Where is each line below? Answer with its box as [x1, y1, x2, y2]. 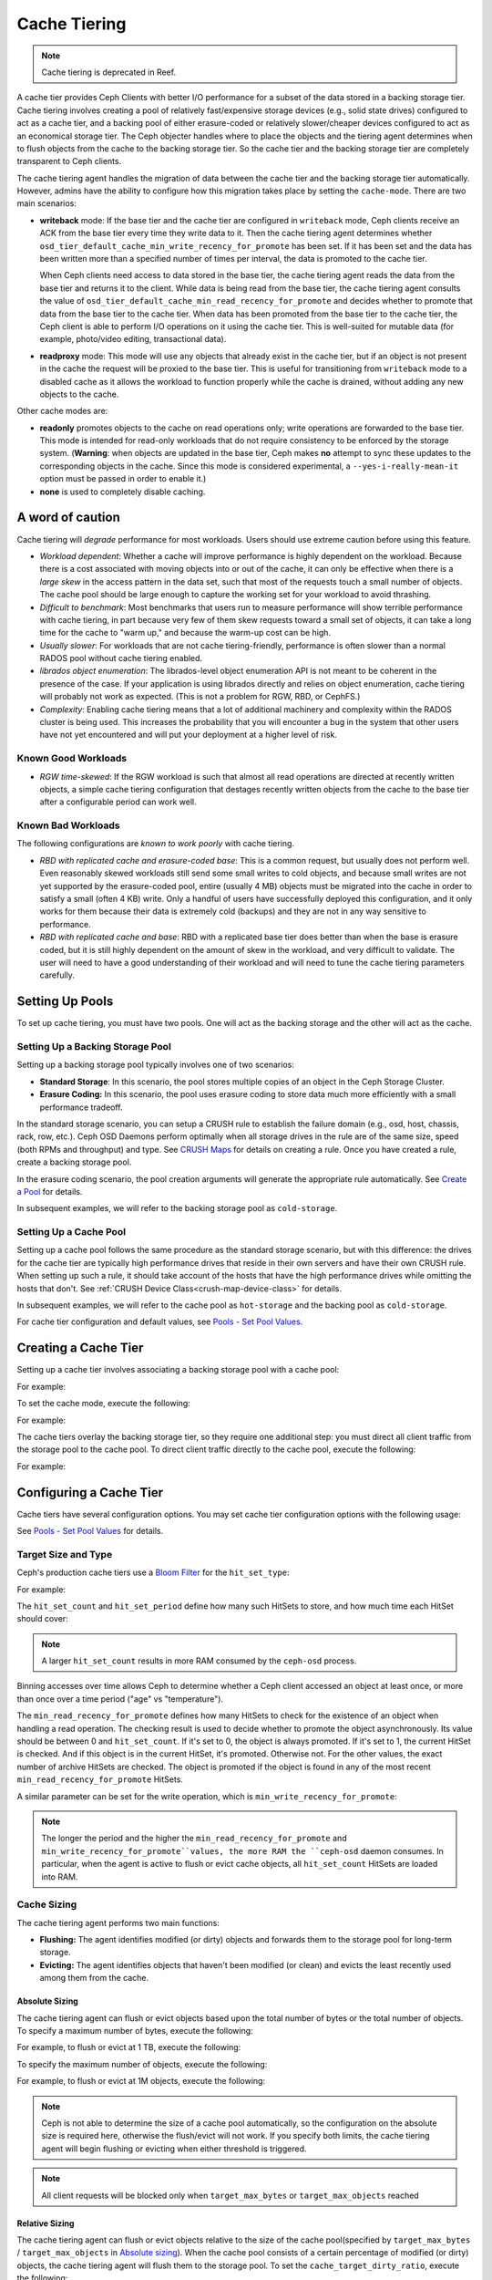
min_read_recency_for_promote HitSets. [16, 1774, 184, 1785]
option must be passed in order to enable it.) [39, 473, 207, 484]
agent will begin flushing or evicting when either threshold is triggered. [41, 2143, 307, 2154]
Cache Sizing [16, 1898, 77, 1911]
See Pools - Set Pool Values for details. [16, 1525, 164, 1536]
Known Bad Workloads [16, 819, 120, 832]
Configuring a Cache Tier [16, 1485, 164, 1500]
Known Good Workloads [16, 752, 128, 765]
